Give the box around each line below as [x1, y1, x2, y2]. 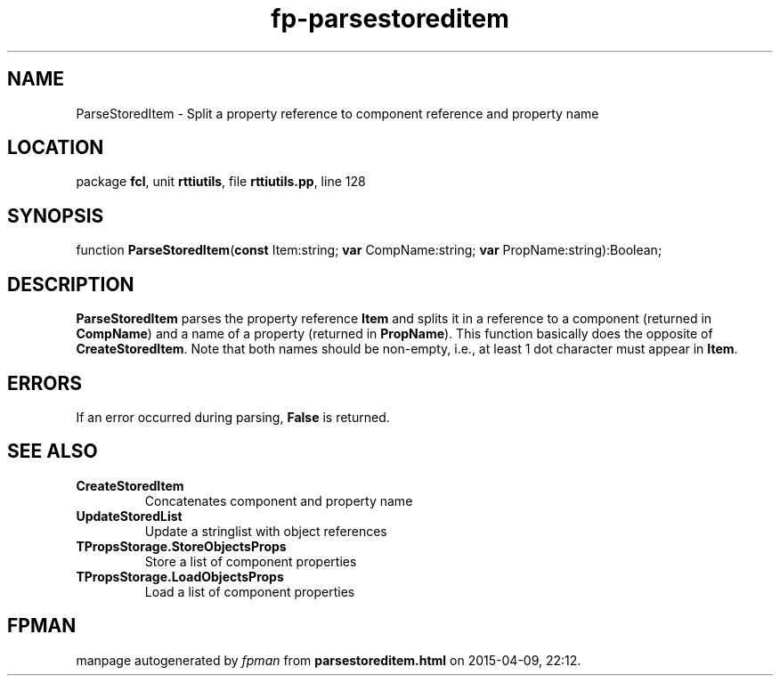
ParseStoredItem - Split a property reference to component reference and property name [76, 105, 599, 121]
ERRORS [7, 371, 83, 394]
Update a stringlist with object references [144, 523, 387, 539]
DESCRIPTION [7, 272, 134, 296]
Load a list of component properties [144, 583, 355, 599]
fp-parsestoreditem [271, 4, 509, 34]
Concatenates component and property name [144, 492, 413, 508]
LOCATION [7, 136, 104, 159]
